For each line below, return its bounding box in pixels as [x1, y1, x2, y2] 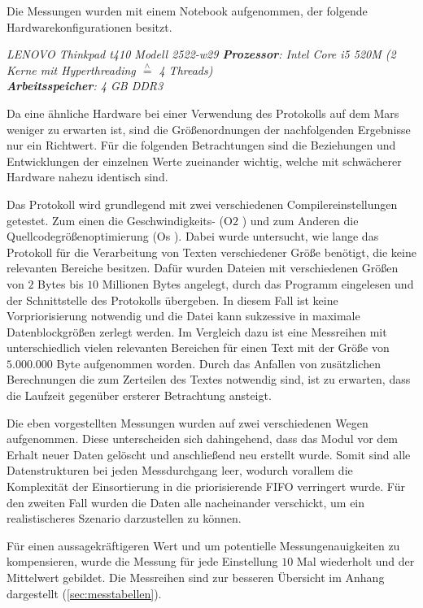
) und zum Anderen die [242, 211, 359, 228]
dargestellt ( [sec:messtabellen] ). [7, 584, 162, 601]
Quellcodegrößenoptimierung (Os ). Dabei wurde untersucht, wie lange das [7, 228, 379, 245]
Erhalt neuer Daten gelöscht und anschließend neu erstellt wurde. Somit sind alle [7, 445, 411, 463]
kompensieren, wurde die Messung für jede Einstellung [7, 553, 278, 570]
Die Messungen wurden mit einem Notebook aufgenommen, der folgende [7, 2, 368, 19]
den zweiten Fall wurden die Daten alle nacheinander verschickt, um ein [7, 493, 365, 510]
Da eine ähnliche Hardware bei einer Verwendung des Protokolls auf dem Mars [7, 104, 399, 121]
